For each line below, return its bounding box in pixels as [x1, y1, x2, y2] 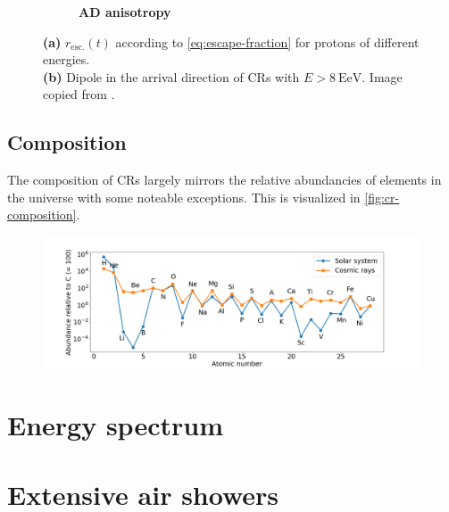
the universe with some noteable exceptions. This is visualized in [7, 187, 361, 206]
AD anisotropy [79, 3, 171, 21]
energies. [43, 50, 90, 69]
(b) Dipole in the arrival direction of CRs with [43, 67, 300, 86]
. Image [362, 67, 403, 86]
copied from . [43, 85, 115, 103]
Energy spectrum [7, 406, 223, 442]
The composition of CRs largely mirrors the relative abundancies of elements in [7, 170, 442, 189]
